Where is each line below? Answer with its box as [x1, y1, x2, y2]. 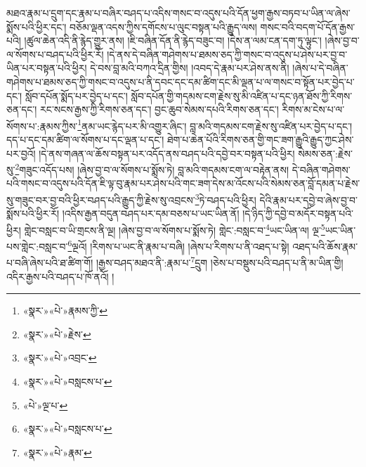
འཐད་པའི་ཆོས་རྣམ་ [292, 238, 358, 253]
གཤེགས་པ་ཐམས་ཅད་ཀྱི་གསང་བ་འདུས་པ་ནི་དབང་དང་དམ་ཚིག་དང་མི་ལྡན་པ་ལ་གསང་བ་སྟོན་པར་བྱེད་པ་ [6, 74, 355, 89]
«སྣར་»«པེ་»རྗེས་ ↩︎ [22, 326, 91, 341]
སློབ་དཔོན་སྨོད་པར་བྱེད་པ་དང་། [25, 88, 128, 103]
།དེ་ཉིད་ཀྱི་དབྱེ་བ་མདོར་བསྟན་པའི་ [242, 206, 353, 221]
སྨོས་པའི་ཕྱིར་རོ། [6, 206, 60, 221]
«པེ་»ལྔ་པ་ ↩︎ [22, 397, 68, 412]
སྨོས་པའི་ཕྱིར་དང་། [6, 19, 67, 34]
